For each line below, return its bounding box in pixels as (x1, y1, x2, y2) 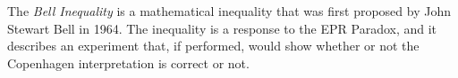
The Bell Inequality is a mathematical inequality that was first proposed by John (7, 2, 451, 19)
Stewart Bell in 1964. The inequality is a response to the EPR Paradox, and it (7, 19, 437, 37)
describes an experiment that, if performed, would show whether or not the (7, 36, 420, 55)
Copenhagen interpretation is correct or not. (7, 53, 250, 72)
